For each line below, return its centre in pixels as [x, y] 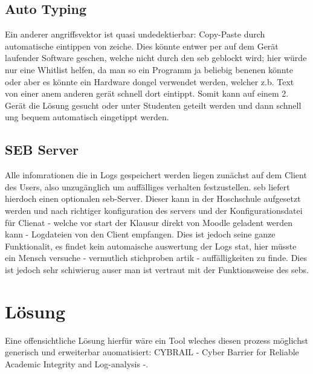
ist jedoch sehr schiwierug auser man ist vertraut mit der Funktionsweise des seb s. [157, 269]
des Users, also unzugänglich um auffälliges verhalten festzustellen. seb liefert [147, 186]
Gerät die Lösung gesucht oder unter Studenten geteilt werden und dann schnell [153, 105]
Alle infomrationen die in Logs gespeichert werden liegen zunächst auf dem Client [156, 175]
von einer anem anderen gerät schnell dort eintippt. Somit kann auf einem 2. [147, 93]
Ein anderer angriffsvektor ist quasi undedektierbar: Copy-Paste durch [135, 34]
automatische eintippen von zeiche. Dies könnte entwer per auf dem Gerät [142, 46]
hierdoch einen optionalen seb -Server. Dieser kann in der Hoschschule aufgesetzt [153, 198]
